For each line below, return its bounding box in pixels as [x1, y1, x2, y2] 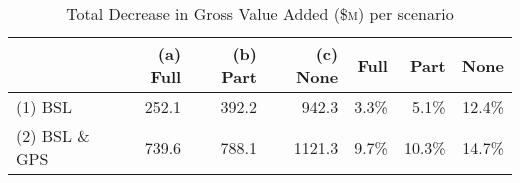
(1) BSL [16, 95, 73, 118]
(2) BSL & [16, 124, 90, 147]
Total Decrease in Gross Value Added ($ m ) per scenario [66, 2, 454, 25]
